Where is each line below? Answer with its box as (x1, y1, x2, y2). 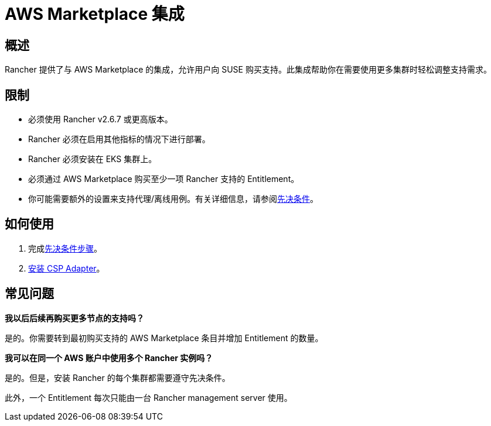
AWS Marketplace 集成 (5, 4, 185, 24)
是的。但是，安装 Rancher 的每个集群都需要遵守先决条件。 (5, 372, 230, 383)
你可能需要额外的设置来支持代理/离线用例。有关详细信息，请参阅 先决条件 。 (28, 194, 319, 204)
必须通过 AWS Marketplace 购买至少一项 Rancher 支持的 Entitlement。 (28, 174, 299, 184)
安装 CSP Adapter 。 (28, 263, 105, 273)
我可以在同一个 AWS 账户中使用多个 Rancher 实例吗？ (5, 352, 213, 363)
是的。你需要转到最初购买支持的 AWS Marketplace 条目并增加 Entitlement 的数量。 (5, 332, 323, 343)
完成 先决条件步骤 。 (28, 243, 102, 253)
